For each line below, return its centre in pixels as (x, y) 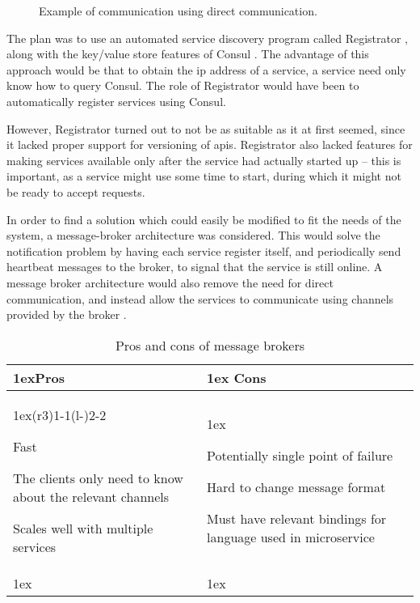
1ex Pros (39, 377)
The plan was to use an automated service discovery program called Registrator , (207, 38)
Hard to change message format (296, 487)
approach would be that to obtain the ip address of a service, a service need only (206, 69)
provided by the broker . (67, 314)
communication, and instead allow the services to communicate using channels (200, 298)
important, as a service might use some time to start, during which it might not (204, 176)
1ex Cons (237, 377)
